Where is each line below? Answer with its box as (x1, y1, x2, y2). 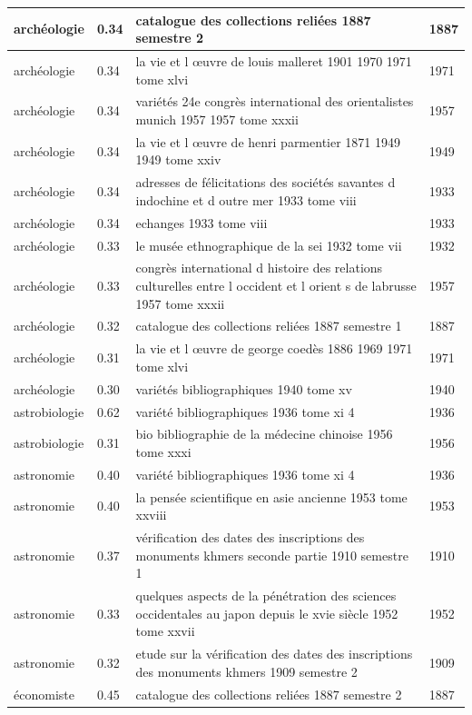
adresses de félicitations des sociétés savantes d (135, 173, 396, 192)
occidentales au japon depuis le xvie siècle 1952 (135, 603, 398, 622)
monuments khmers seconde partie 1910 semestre (135, 545, 408, 564)
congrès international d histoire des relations (135, 258, 383, 277)
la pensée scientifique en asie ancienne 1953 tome (135, 487, 408, 506)
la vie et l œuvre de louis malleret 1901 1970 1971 (135, 51, 412, 70)
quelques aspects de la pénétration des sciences (135, 586, 397, 605)
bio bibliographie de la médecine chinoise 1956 (135, 424, 393, 443)
